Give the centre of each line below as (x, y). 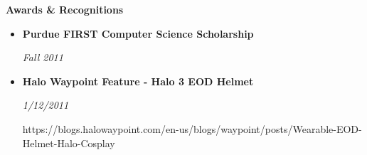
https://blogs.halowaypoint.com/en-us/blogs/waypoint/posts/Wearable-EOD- (192, 128)
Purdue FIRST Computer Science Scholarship (138, 33)
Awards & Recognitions (65, 9)
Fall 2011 (43, 57)
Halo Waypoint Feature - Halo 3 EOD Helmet (138, 81)
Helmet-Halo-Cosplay (69, 143)
